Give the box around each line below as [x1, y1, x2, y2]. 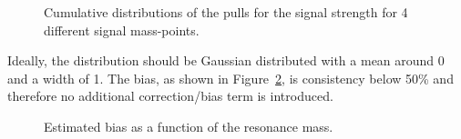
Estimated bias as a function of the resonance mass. [44, 116, 333, 135]
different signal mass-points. [44, 20, 200, 39]
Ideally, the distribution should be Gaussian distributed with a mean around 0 [7, 51, 445, 70]
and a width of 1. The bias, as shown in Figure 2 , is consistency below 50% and [7, 68, 454, 87]
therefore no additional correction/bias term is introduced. [7, 86, 333, 105]
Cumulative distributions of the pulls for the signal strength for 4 [44, 3, 408, 21]
